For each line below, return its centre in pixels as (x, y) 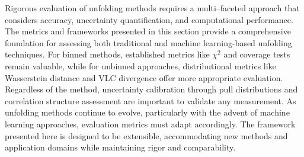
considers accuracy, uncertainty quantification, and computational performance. (149, 19)
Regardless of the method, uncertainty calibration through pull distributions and (151, 89)
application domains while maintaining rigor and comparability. (120, 147)
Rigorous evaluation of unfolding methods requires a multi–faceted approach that (152, 8)
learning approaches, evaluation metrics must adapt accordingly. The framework (150, 124)
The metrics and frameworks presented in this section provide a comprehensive (148, 31)
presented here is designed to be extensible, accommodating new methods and (146, 135)
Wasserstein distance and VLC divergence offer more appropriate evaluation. (144, 77)
